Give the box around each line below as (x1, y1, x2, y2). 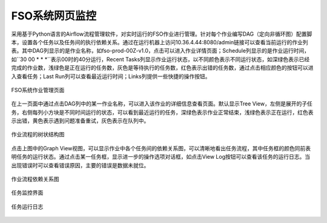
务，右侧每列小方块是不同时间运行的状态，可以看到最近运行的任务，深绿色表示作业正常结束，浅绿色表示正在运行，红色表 (11, 108, 314, 116)
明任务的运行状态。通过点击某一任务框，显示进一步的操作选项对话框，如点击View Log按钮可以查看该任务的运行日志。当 (11, 153, 311, 161)
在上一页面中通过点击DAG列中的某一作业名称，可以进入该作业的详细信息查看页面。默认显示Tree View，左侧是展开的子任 (11, 100, 313, 107)
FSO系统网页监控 (11, 9, 97, 22)
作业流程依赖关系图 (11, 176, 59, 183)
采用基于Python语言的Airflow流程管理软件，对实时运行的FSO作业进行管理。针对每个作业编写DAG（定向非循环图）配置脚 (11, 30, 312, 38)
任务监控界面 (11, 189, 44, 196)
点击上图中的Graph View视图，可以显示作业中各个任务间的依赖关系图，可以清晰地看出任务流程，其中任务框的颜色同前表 (11, 144, 311, 151)
